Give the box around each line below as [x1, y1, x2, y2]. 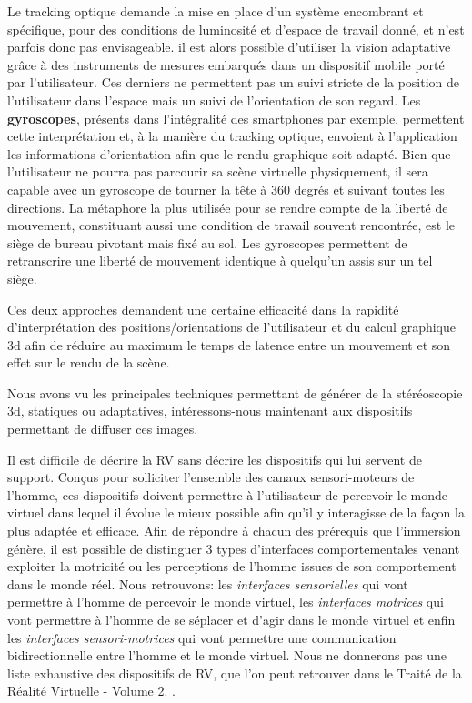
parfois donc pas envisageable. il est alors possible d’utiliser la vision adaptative [7, 37, 451, 56]
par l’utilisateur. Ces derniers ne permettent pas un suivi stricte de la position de [7, 73, 459, 92]
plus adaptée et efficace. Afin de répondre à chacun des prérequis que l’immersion [7, 521, 461, 540]
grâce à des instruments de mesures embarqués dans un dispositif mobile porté [7, 55, 445, 74]
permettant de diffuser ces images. [7, 419, 198, 438]
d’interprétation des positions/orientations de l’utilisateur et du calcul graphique [7, 317, 456, 336]
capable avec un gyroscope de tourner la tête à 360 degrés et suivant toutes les [7, 179, 445, 198]
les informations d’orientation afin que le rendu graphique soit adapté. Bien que [7, 144, 451, 163]
